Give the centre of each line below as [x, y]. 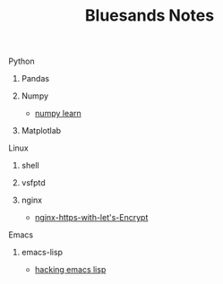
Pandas [35, 79]
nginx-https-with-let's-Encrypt [91, 218]
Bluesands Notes [150, 16]
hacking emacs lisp [70, 270]
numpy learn [58, 114]
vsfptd [33, 183]
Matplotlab [41, 131]
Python [21, 61]
